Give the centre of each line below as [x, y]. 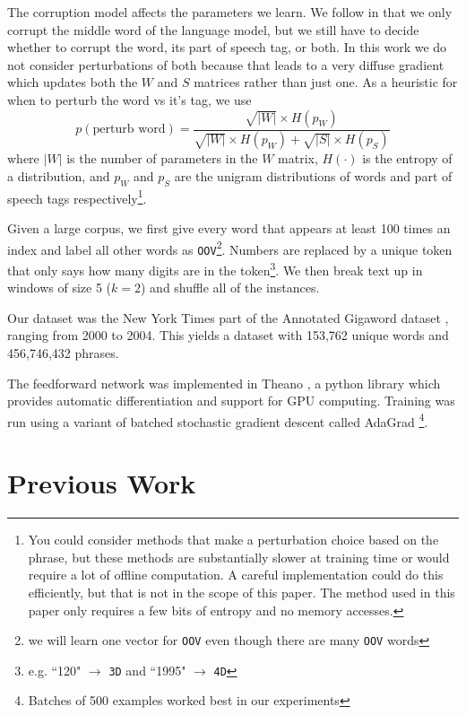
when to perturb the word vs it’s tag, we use [129, 99]
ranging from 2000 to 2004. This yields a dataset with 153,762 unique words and [228, 335]
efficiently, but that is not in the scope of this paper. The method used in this [242, 592]
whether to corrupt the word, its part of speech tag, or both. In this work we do [227, 47]
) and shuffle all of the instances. [230, 288]
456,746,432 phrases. [63, 353]
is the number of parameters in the [162, 158]
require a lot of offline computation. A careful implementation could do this [236, 575]
